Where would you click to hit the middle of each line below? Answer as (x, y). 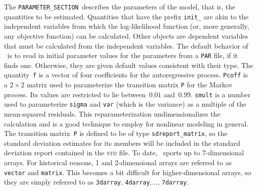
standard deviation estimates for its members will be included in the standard (122, 143)
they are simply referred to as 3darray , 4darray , (78, 182)
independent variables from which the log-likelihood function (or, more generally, (127, 26)
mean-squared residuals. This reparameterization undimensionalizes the (112, 113)
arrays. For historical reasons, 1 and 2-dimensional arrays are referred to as (118, 162)
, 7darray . (173, 182)
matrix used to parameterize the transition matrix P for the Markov (129, 84)
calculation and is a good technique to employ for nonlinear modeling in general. (126, 123)
